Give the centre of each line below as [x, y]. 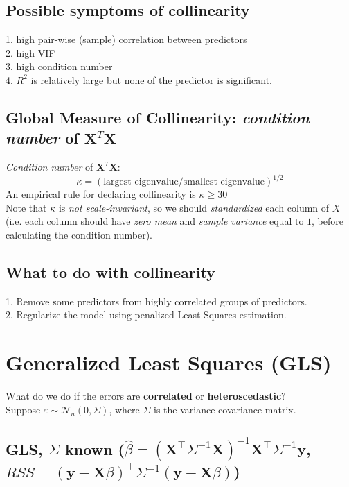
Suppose [23, 409]
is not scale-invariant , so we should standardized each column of [194, 207]
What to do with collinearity [110, 272]
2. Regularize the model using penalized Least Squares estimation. [146, 315]
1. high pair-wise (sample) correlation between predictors [126, 39]
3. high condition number [59, 66]
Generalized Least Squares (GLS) [169, 362]
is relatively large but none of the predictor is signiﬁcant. [152, 79]
